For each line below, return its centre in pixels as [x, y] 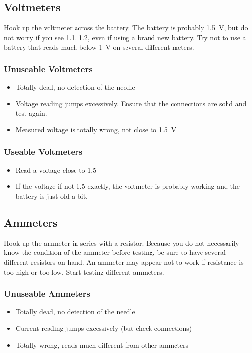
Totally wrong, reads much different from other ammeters [102, 344]
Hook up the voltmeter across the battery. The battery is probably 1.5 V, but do [126, 28]
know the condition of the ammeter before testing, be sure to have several [115, 252]
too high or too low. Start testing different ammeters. [84, 271]
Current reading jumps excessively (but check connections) [104, 328]
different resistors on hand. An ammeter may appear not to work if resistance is [124, 262]
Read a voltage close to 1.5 [56, 169]
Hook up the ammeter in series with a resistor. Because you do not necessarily [122, 242]
